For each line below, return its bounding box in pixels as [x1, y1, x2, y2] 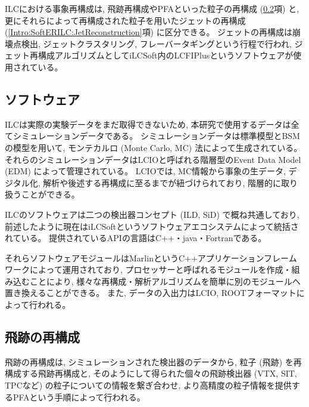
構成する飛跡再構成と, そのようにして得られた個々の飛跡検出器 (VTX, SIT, [5, 367, 297, 380]
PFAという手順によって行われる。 [13, 390, 145, 403]
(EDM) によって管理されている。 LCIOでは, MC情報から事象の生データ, [5, 165, 286, 177]
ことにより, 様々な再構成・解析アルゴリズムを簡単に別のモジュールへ [29, 275, 301, 287]
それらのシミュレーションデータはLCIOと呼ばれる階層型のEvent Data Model [5, 153, 301, 165]
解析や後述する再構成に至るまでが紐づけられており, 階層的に [43, 176, 281, 189]
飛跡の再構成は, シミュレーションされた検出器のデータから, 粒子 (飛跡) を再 [5, 355, 302, 368]
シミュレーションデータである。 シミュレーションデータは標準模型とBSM [13, 129, 300, 142]
